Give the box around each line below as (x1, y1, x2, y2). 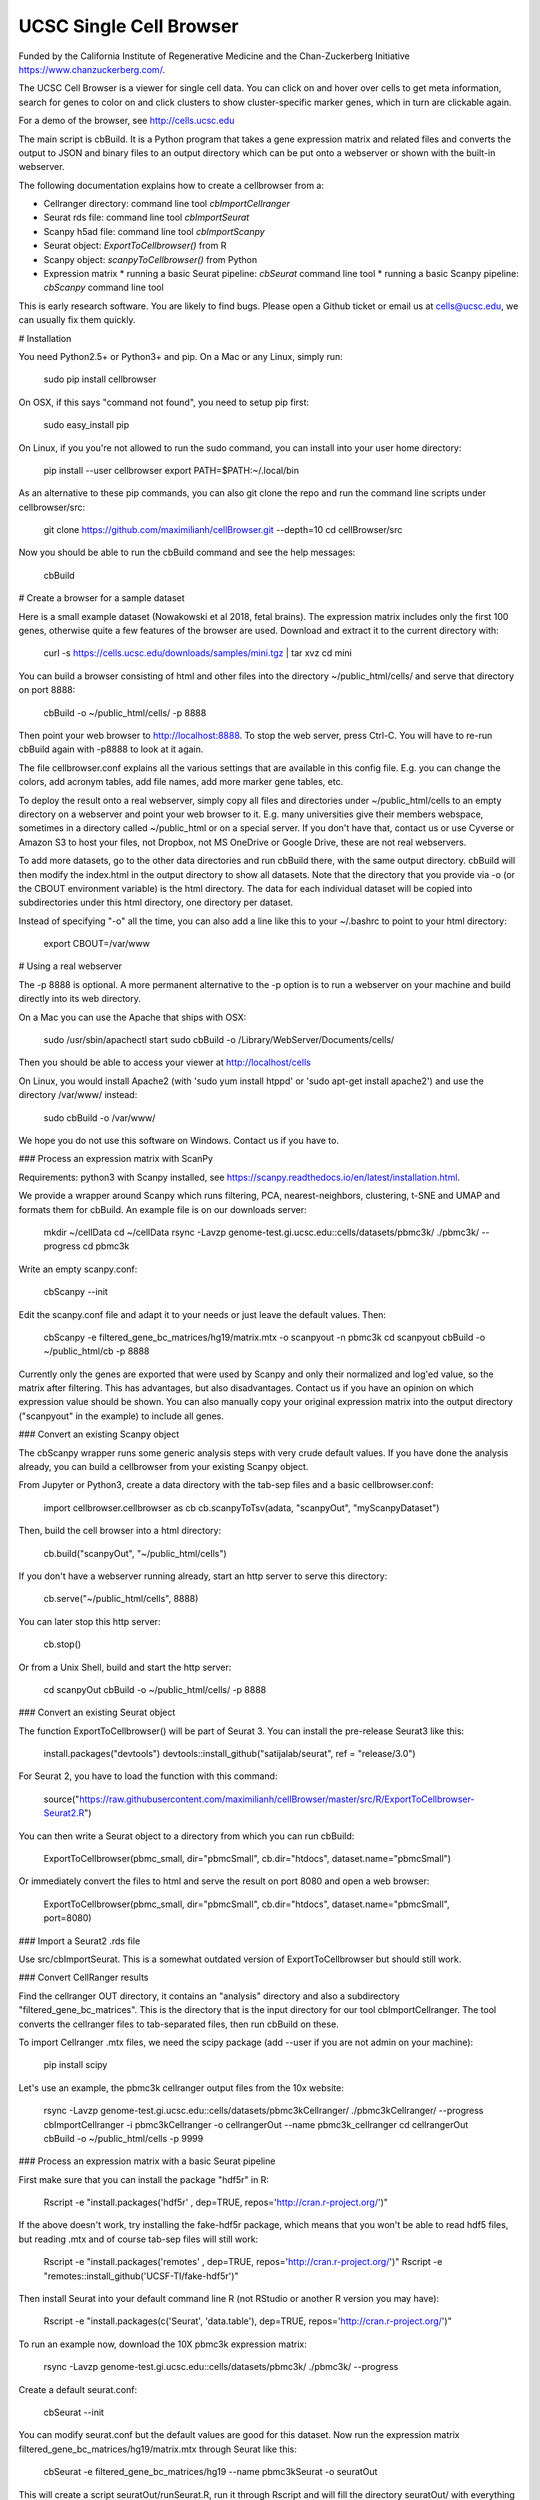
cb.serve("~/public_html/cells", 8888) (43, 1593, 199, 1605)
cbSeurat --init (43, 2406, 105, 2418)
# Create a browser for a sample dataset (18, 592, 185, 604)
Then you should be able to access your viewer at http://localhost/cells (18, 1056, 312, 1069)
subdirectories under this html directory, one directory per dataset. (18, 896, 294, 909)
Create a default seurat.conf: (18, 2383, 138, 2395)
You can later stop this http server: (18, 1615, 161, 1627)
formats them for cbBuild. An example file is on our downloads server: (18, 1203, 307, 1215)
